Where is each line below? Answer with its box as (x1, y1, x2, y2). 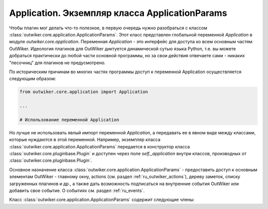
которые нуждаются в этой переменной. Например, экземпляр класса (9, 137, 161, 143)
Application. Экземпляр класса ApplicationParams (9, 7, 227, 18)
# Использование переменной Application (19, 117, 119, 122)
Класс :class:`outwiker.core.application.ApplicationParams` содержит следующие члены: (9, 197, 195, 203)
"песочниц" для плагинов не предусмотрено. (9, 60, 106, 66)
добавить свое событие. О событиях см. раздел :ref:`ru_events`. (9, 187, 145, 194)
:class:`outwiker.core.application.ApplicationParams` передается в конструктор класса (9, 143, 190, 149)
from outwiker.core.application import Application (19, 89, 148, 95)
